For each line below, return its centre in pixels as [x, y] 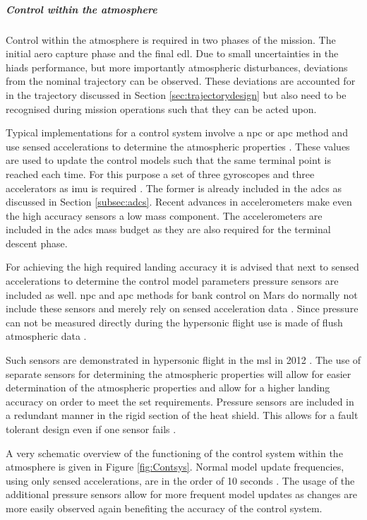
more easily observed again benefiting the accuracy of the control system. [164, 508]
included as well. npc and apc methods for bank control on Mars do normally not [182, 294]
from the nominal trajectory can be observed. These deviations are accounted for [181, 81]
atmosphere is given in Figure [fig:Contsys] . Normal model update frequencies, [175, 467]
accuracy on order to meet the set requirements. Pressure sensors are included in [180, 401]
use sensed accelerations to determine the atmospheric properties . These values [178, 146]
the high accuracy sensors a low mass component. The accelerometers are [164, 215]
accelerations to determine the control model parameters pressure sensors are [172, 281]
